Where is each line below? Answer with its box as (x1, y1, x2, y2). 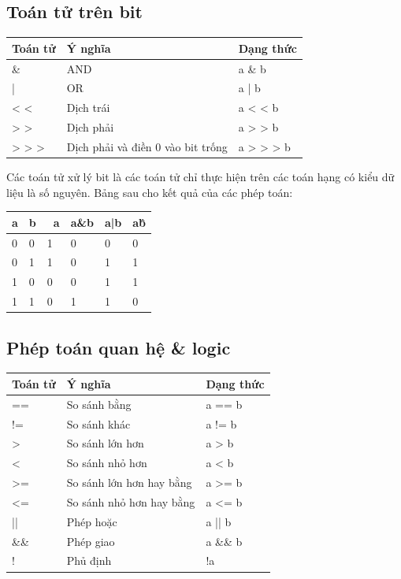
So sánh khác (66, 415, 131, 432)
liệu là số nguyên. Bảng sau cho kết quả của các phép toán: (6, 184, 293, 200)
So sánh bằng (66, 395, 132, 412)
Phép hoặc (66, 513, 117, 529)
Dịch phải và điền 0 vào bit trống (66, 138, 228, 154)
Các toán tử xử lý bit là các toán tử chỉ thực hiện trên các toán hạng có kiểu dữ (6, 169, 395, 185)
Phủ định (66, 552, 112, 569)
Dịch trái (66, 99, 110, 116)
